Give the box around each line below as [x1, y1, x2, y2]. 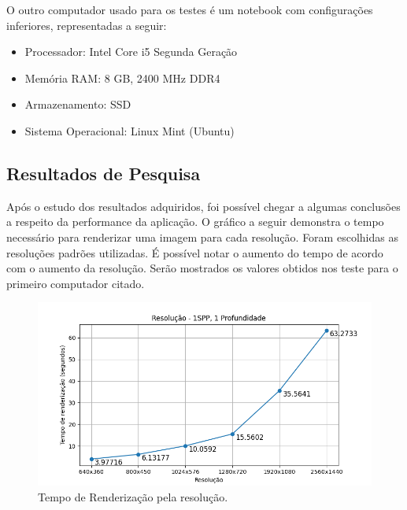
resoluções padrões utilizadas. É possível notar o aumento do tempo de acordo [6, 244, 383, 261]
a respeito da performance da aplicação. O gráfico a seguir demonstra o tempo [6, 213, 384, 230]
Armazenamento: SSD [24, 96, 131, 113]
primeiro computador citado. [6, 275, 145, 291]
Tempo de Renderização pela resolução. [38, 488, 228, 504]
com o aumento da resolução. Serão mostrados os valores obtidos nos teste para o [6, 260, 398, 276]
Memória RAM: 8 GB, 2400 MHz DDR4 [24, 69, 220, 86]
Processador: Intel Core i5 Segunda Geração [24, 43, 238, 60]
